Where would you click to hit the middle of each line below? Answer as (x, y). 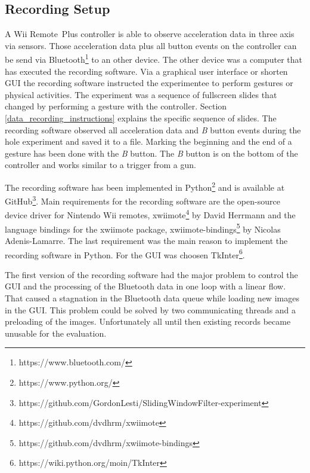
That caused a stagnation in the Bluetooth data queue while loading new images (152, 298)
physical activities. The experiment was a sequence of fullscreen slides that (141, 94)
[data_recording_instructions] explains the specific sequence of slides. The (141, 118)
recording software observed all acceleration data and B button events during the (153, 129)
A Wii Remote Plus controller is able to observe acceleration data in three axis (150, 34)
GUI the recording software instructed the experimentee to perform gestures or (149, 83)
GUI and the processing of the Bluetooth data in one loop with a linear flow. (145, 286)
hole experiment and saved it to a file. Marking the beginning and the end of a (148, 141)
